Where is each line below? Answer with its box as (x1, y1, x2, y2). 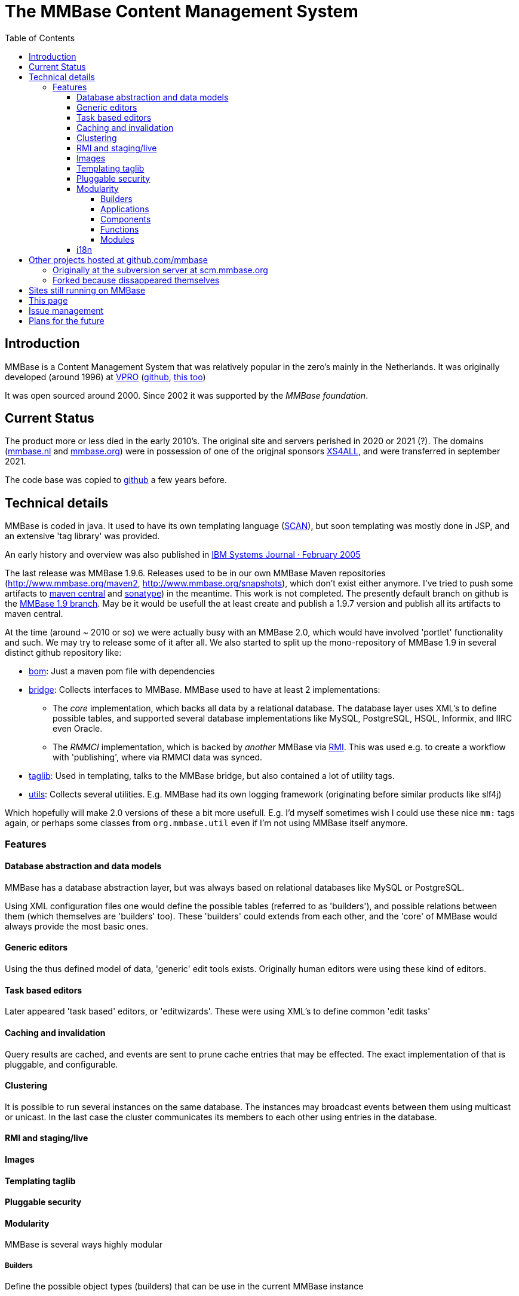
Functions (100, 224, 139, 234)
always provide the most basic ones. (5, 921, 149, 931)
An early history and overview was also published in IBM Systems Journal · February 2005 (5, 549, 361, 560)
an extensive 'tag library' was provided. (5, 531, 160, 542)
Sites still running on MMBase (29, 285, 146, 295)
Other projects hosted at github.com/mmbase (29, 254, 208, 265)
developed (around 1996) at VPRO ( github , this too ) (5, 371, 206, 382)
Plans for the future (29, 315, 105, 326)
